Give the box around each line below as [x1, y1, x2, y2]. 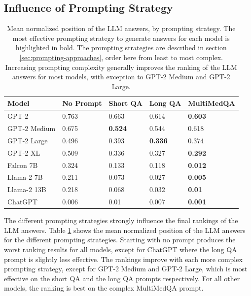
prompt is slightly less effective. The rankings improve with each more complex [4, 254, 243, 264]
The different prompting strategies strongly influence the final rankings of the [4, 215, 238, 226]
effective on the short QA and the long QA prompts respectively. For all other [4, 273, 240, 283]
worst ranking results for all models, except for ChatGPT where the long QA [4, 244, 237, 254]
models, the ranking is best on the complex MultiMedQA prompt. [4, 283, 204, 293]
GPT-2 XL [7, 147, 40, 158]
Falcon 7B [7, 160, 38, 170]
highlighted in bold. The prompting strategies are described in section [15, 42, 227, 53]
